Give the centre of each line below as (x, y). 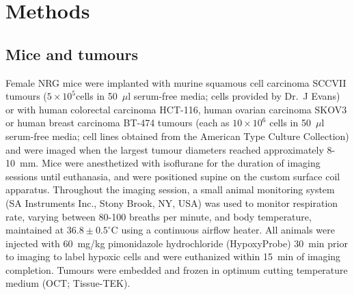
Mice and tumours (72, 54)
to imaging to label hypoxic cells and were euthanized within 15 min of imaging (173, 256)
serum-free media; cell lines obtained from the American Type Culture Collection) (177, 136)
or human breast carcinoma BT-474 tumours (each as (118, 123)
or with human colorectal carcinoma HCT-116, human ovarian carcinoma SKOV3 (176, 109)
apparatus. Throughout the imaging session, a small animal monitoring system (170, 189)
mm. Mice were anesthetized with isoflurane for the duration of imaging (170, 163)
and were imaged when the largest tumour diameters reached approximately (165, 149)
